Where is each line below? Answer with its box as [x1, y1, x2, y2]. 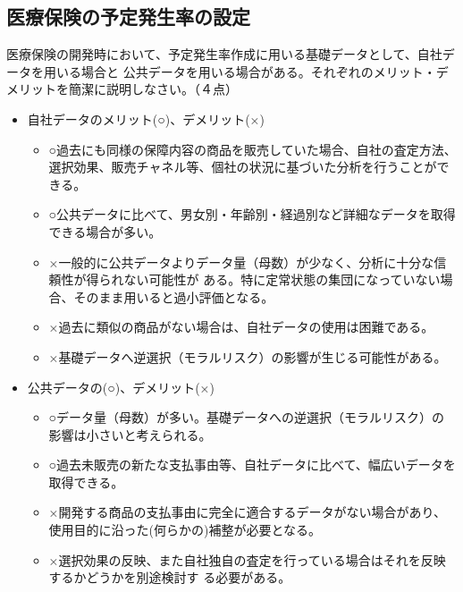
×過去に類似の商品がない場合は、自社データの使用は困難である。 [48, 317, 434, 336]
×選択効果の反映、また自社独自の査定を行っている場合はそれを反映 [48, 550, 446, 569]
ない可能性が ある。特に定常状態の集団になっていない [123, 270, 441, 289]
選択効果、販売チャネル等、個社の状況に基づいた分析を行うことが [48, 157, 437, 176]
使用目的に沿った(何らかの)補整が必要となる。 [48, 520, 322, 539]
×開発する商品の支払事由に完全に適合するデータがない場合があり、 [48, 503, 446, 521]
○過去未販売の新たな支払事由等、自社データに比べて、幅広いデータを [48, 455, 456, 474]
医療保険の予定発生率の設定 [6, 3, 250, 30]
